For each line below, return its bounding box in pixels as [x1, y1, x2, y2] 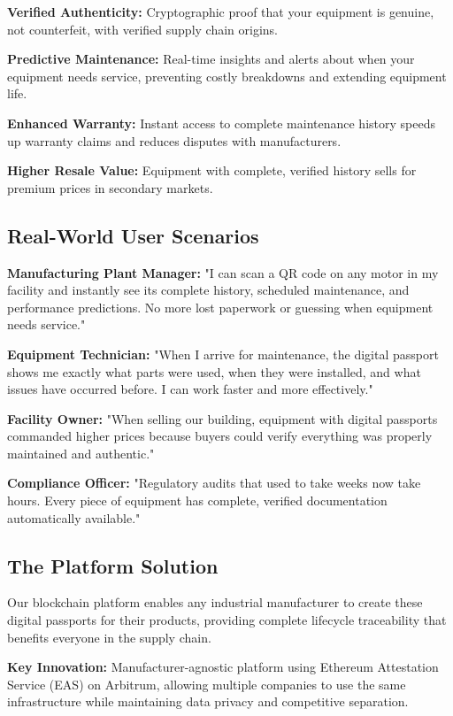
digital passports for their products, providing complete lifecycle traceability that [7, 611, 447, 629]
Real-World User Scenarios [7, 221, 259, 249]
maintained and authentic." [7, 443, 155, 462]
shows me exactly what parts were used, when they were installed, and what [7, 362, 421, 381]
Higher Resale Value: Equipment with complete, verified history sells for [7, 161, 417, 180]
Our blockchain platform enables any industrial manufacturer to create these [7, 593, 423, 612]
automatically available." [7, 508, 141, 527]
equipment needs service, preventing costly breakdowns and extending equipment [7, 66, 447, 85]
